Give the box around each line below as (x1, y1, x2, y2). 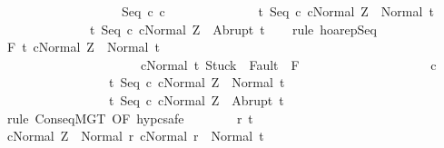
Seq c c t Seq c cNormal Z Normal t (121, 2, 434, 20)
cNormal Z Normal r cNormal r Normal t (6, 126, 264, 145)
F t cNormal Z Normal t (6, 37, 160, 56)
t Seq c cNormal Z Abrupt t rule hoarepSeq (89, 19, 377, 38)
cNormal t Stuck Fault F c (140, 54, 437, 74)
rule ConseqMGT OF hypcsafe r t (6, 108, 253, 127)
